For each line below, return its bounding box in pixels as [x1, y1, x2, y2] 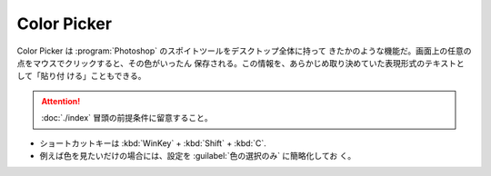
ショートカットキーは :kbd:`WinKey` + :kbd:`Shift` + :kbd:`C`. [39, 137, 267, 149]
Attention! [41, 95, 81, 106]
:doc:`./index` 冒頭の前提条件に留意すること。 [41, 112, 213, 123]
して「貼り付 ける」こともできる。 [16, 71, 146, 82]
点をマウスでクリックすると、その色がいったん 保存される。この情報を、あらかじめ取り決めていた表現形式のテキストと [16, 57, 465, 68]
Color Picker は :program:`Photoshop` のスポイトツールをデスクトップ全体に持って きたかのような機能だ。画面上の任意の [16, 45, 472, 56]
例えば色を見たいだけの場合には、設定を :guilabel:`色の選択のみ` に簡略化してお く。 [39, 150, 356, 161]
